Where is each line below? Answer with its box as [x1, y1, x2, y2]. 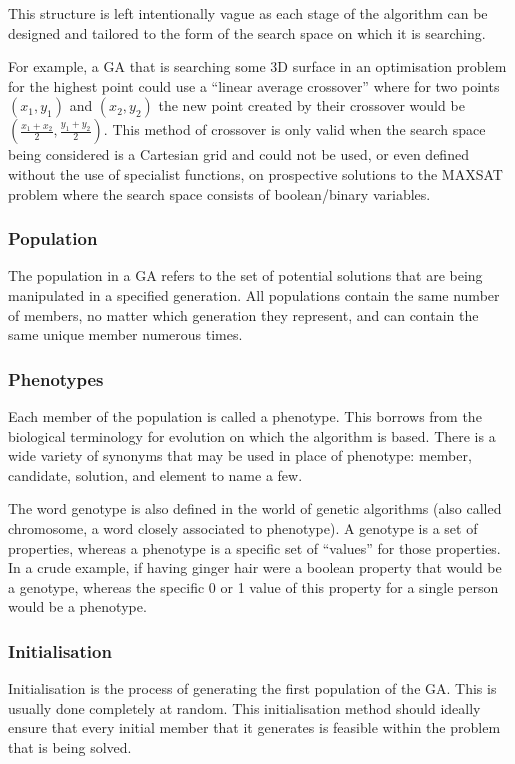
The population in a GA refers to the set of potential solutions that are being [8, 265, 483, 286]
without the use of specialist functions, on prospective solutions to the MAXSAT [8, 163, 503, 184]
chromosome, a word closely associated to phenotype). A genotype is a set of [8, 517, 478, 538]
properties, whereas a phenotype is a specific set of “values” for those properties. [8, 537, 501, 558]
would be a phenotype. [8, 596, 147, 617]
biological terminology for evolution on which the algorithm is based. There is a [8, 425, 496, 446]
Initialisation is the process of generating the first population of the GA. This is [8, 678, 497, 699]
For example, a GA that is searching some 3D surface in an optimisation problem [8, 56, 507, 77]
